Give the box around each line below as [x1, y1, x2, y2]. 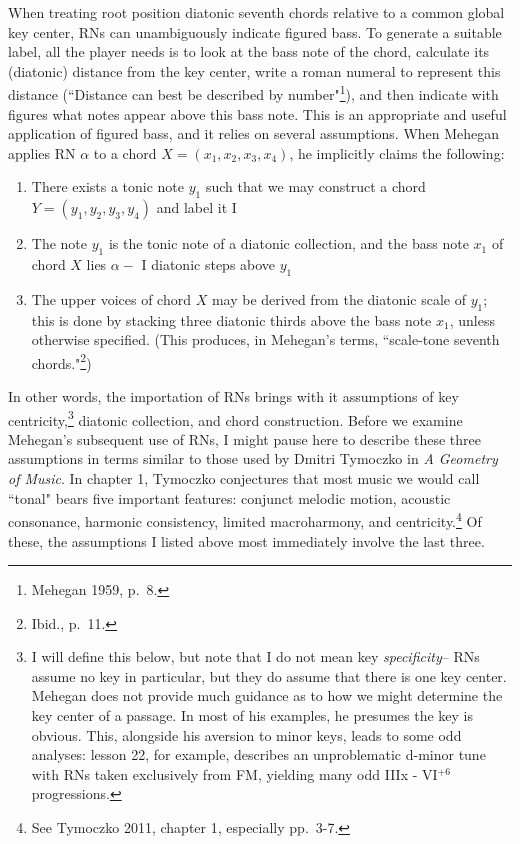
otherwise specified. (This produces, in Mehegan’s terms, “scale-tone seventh [31, 329, 500, 350]
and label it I [156, 197, 237, 218]
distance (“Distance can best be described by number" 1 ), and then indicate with [8, 81, 499, 105]
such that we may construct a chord [205, 176, 426, 197]
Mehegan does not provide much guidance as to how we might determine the [31, 685, 503, 706]
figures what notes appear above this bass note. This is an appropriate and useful [8, 103, 507, 124]
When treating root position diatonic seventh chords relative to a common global [8, 2, 505, 22]
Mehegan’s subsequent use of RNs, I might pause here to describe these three [8, 428, 481, 449]
